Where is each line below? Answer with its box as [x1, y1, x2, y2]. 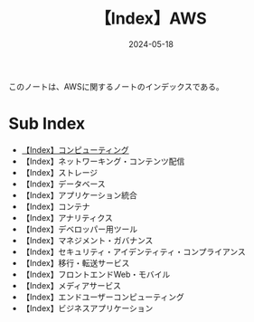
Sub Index [8, 114, 86, 134]
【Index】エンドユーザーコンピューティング [21, 291, 184, 302]
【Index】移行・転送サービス [21, 257, 130, 268]
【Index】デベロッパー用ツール [21, 223, 137, 234]
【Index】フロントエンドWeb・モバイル [21, 269, 171, 279]
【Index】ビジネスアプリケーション [21, 302, 154, 313]
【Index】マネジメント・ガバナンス [21, 234, 154, 245]
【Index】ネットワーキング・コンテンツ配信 [21, 156, 185, 166]
